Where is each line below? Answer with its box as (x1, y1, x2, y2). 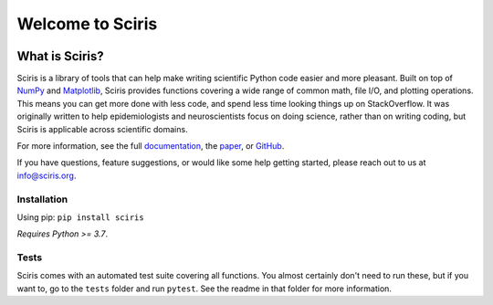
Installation (16, 193, 68, 205)
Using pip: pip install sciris (16, 211, 145, 223)
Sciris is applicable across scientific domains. (16, 123, 188, 134)
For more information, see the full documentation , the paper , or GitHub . (16, 141, 285, 152)
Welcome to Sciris (16, 14, 158, 34)
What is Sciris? (16, 48, 104, 64)
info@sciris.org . (16, 170, 77, 181)
